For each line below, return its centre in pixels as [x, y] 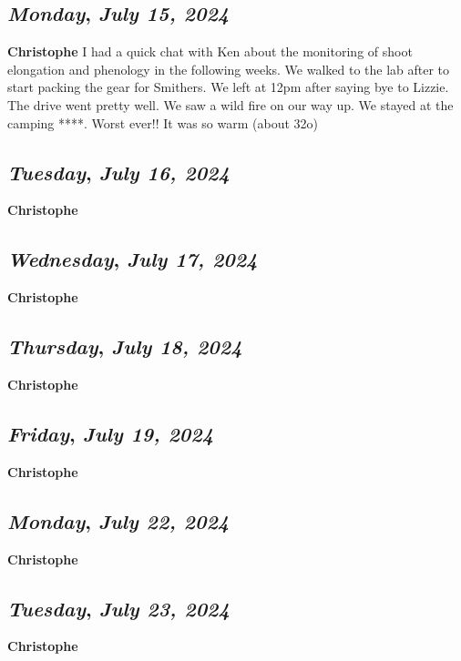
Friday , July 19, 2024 [111, 433]
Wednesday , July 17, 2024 [133, 259]
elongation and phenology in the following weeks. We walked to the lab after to [229, 69]
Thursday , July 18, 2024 [125, 346]
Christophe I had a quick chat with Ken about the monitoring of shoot [210, 51]
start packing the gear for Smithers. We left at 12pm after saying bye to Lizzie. [228, 87]
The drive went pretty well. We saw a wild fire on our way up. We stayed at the [230, 104]
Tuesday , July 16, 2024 [118, 172]
